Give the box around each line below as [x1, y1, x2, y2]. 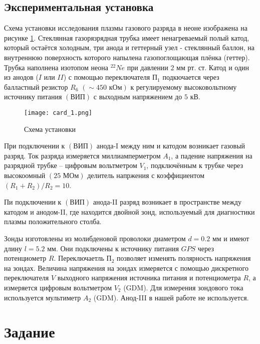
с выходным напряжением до [93, 91, 182, 102]
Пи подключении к [4, 197, 62, 207]
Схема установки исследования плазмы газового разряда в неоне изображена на [4, 23, 247, 33]
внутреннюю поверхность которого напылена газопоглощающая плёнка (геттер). [4, 52, 250, 62]
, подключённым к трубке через [146, 160, 243, 170]
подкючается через [162, 72, 219, 82]
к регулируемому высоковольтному [130, 81, 237, 92]
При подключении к [4, 140, 65, 151]
